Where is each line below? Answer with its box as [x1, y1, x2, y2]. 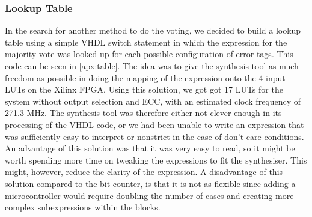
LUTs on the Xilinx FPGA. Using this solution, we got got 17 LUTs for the [5, 83, 283, 96]
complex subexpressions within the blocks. [5, 201, 161, 213]
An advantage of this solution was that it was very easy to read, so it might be [5, 142, 295, 154]
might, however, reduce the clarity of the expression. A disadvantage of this [5, 165, 283, 178]
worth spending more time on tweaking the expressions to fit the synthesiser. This [5, 153, 307, 166]
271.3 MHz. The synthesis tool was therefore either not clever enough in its [5, 106, 282, 119]
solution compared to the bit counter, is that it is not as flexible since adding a [5, 177, 296, 189]
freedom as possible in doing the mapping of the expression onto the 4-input [5, 71, 286, 84]
